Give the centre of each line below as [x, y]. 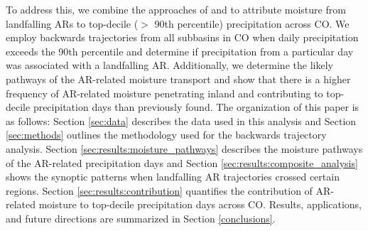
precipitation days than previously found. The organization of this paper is [196, 107]
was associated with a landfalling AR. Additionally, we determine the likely [169, 65]
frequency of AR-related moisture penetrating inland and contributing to [164, 93]
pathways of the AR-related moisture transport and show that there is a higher [178, 79]
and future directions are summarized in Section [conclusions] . [141, 218]
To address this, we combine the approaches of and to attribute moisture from [176, 9]
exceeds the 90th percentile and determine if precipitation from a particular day [180, 51]
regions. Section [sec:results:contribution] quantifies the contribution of [159, 190]
